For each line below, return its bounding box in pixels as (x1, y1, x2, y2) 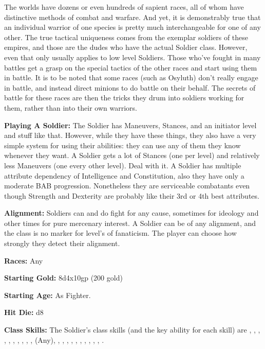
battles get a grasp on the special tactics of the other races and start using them (4, 62, 257, 73)
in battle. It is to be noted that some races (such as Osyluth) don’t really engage (4, 72, 258, 83)
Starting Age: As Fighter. (4, 289, 91, 300)
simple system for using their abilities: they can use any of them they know (4, 139, 241, 150)
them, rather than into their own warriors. (4, 102, 137, 113)
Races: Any (4, 255, 43, 266)
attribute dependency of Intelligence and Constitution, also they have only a (4, 170, 244, 181)
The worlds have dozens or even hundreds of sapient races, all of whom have (4, 2, 244, 12)
